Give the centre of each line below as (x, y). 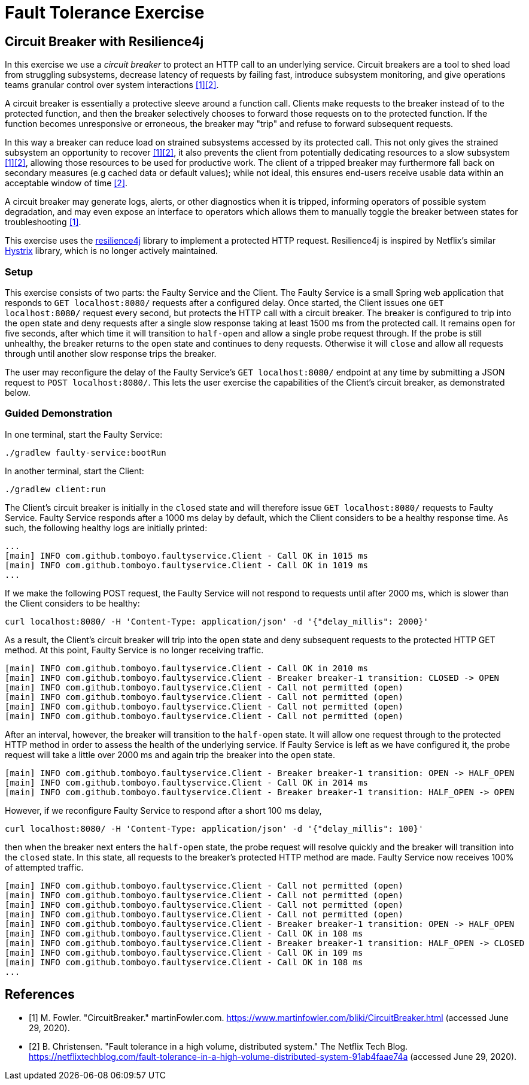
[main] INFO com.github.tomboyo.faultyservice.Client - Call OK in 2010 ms (186, 668)
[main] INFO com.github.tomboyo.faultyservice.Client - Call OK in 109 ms (184, 952)
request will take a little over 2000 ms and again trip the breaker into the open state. (170, 754)
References (40, 995)
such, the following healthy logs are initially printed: (106, 528)
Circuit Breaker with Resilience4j (104, 41)
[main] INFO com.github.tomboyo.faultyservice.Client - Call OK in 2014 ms (186, 782)
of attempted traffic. (44, 867)
